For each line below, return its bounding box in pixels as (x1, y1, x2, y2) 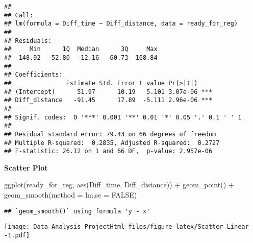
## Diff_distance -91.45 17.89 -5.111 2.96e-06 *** (4, 96, 213, 104)
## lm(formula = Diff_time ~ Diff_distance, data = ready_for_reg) (4, 20, 238, 28)
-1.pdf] (4, 231, 30, 239)
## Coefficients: (4, 71, 63, 79)
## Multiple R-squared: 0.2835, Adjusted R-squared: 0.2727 (4, 139, 220, 147)
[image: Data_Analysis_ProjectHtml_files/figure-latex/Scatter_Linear (4, 223, 249, 231)
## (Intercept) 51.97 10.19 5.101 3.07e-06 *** (4, 88, 213, 95)
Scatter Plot (4, 162, 48, 173)
